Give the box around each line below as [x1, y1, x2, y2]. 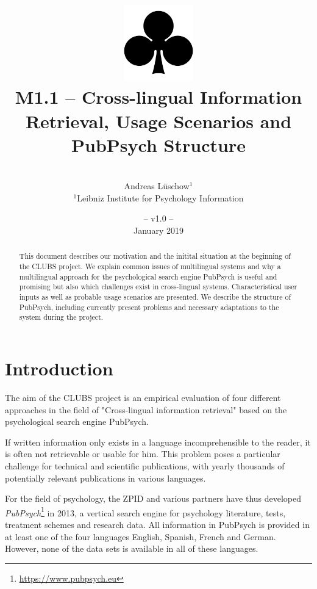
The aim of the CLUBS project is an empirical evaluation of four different [5, 391, 281, 403]
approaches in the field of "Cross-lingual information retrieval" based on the [5, 403, 287, 416]
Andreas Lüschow [124, 179, 190, 192]
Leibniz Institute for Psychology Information [77, 191, 244, 204]
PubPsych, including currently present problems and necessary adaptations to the [19, 302, 279, 312]
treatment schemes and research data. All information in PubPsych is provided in [5, 518, 310, 530]
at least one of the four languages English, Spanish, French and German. [5, 530, 276, 543]
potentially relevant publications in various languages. [5, 471, 206, 484]
